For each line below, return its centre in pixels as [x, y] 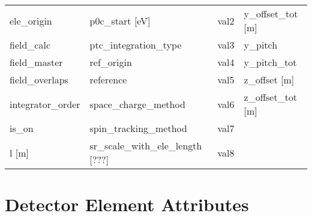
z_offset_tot [271, 97]
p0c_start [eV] [120, 20]
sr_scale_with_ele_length [146, 145]
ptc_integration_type [136, 45]
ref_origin [111, 62]
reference [108, 79]
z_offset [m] [269, 79]
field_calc [30, 45]
